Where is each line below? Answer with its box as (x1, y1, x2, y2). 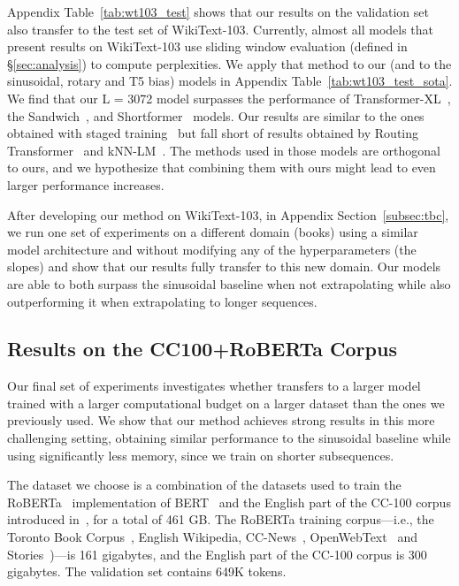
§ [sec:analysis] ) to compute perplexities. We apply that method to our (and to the (7, 54, 452, 72)
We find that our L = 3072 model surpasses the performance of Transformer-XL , (7, 88, 451, 107)
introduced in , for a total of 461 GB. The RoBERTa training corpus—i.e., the (7, 510, 434, 529)
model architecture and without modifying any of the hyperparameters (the (7, 240, 417, 258)
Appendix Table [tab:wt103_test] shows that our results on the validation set (7, 3, 429, 20)
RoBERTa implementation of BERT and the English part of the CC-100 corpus (7, 492, 451, 511)
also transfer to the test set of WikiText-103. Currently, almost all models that (7, 19, 434, 38)
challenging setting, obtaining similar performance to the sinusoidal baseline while (7, 429, 451, 447)
